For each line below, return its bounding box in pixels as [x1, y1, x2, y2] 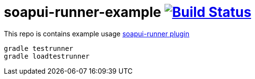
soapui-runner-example [4, 4, 162, 20]
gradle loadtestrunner [4, 52, 90, 60]
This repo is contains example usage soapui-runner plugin [4, 29, 190, 38]
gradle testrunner [4, 44, 74, 52]
